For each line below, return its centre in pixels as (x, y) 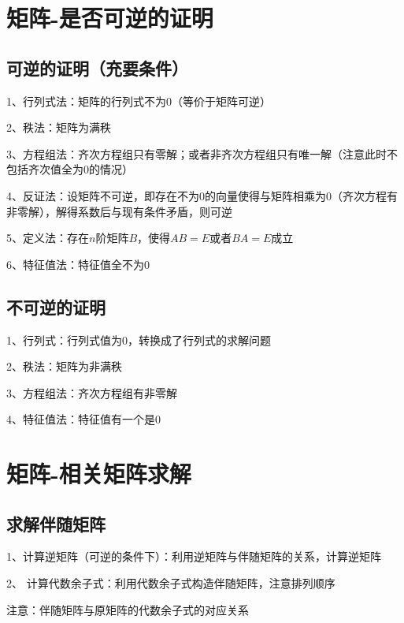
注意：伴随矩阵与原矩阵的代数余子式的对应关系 (128, 609)
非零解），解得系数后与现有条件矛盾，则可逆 (119, 211)
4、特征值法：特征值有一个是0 (83, 419)
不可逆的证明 (56, 306)
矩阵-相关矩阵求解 (99, 474)
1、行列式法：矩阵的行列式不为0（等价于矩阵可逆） (139, 101)
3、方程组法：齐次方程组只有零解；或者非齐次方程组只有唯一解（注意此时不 (202, 153)
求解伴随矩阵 (56, 523)
